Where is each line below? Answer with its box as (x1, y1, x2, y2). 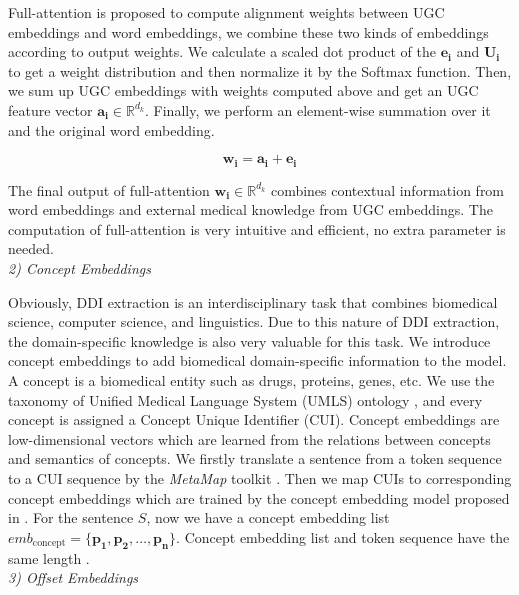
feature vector (8, 99, 93, 120)
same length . (8, 547, 90, 568)
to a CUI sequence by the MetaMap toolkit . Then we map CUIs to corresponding (8, 467, 512, 488)
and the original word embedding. (8, 119, 215, 140)
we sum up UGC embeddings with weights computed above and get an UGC (8, 80, 479, 101)
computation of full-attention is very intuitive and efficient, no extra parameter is (8, 218, 506, 239)
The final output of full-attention (8, 179, 210, 200)
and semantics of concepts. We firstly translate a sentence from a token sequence (8, 448, 502, 469)
